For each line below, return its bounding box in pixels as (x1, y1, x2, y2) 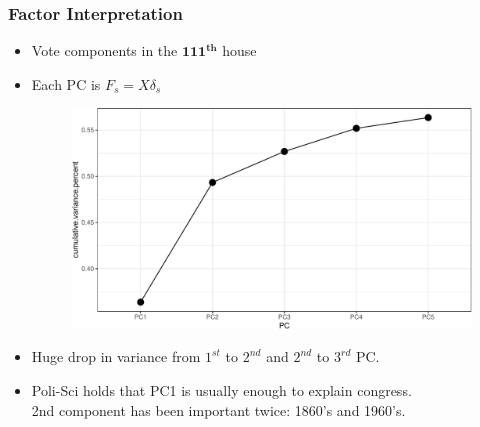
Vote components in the (31, 40, 178, 61)
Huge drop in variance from (31, 346, 201, 367)
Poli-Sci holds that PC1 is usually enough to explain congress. (31, 380, 412, 401)
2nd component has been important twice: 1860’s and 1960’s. (31, 399, 406, 420)
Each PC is (31, 73, 101, 94)
